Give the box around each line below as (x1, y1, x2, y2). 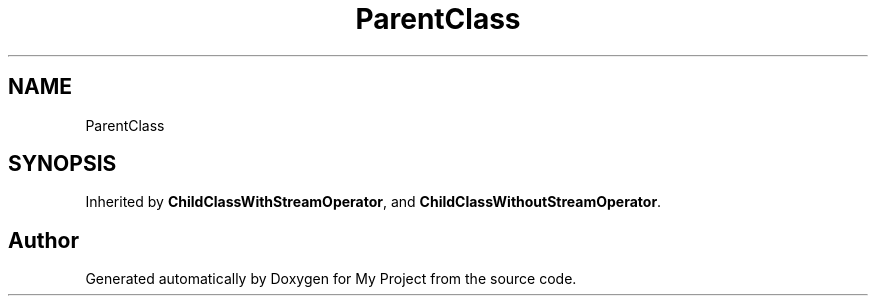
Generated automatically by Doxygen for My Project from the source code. (85, 270, 577, 288)
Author (8, 227, 79, 253)
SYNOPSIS (8, 151, 117, 177)
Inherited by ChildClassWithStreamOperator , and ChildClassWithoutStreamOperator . (85, 193, 662, 211)
